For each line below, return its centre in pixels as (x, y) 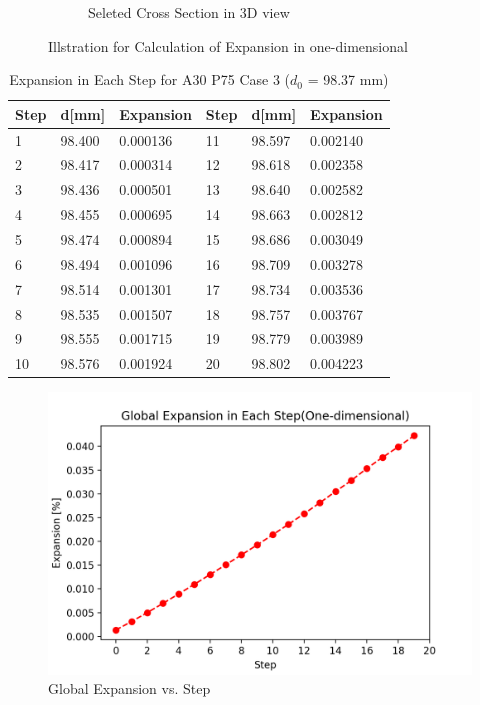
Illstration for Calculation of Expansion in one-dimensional (228, 45)
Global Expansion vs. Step (129, 688)
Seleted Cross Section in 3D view (189, 12)
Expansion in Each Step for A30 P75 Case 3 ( (149, 79)
